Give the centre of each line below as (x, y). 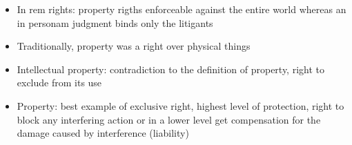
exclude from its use (59, 83)
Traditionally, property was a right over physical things (134, 46)
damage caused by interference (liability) (103, 133)
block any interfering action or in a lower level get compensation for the (169, 119)
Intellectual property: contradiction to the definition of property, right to (170, 69)
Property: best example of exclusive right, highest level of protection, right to (180, 105)
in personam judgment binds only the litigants (115, 22)
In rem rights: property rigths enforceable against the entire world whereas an (182, 9)
